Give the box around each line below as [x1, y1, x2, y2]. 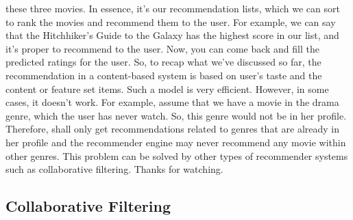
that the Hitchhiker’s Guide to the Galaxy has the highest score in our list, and [5, 28, 339, 42]
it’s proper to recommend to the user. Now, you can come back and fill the [5, 41, 319, 55]
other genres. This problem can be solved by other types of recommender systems [5, 148, 348, 163]
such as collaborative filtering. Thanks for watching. [5, 162, 223, 176]
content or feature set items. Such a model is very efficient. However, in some [5, 81, 329, 96]
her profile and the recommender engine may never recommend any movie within [5, 135, 346, 149]
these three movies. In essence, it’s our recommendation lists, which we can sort [5, 1, 340, 15]
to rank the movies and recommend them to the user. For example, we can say [5, 14, 336, 29]
